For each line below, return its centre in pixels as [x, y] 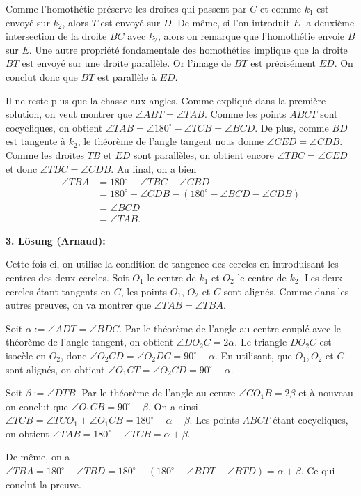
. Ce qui [318, 471]
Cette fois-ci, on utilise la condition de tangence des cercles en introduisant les [172, 264]
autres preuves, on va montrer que [79, 305]
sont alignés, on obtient [55, 369]
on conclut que [37, 406]
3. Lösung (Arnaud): [56, 240]
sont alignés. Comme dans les [286, 291]
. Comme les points [245, 114]
